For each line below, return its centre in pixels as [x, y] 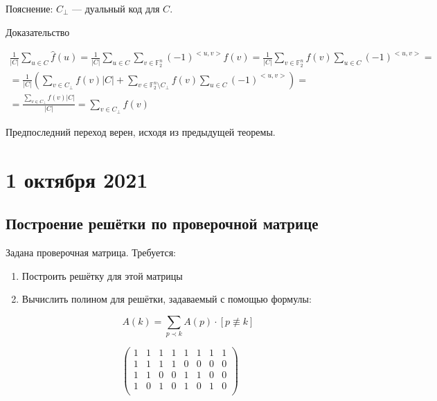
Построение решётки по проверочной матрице [162, 223]
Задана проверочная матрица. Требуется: [91, 252]
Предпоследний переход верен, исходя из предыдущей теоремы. [141, 131]
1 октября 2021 [77, 179]
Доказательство [38, 32]
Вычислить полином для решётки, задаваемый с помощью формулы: [167, 299]
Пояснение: [29, 8]
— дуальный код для [116, 8]
